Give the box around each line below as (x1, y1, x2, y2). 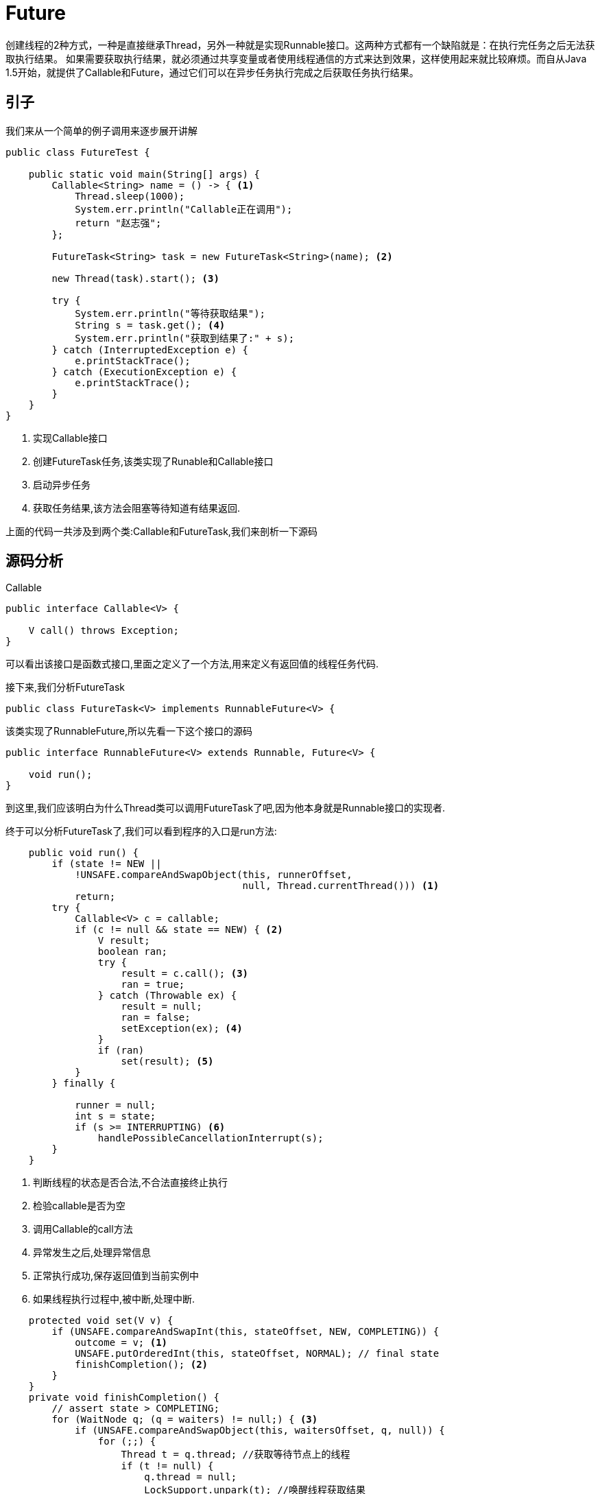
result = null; (121, 1001, 202, 1012)
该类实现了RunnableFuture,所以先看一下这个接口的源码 (5, 725, 252, 737)
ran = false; (121, 1012, 191, 1023)
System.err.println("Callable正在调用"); (75, 203, 293, 215)
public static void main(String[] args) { (28, 168, 260, 180)
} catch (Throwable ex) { (97, 990, 237, 1001)
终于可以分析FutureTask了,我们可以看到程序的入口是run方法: (5, 825, 277, 838)
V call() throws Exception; (28, 625, 179, 637)
